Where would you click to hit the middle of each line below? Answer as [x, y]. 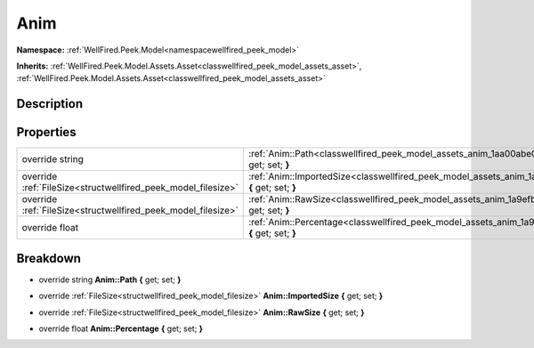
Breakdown [49, 258]
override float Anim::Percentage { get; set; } [121, 328]
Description [50, 104]
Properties [46, 132]
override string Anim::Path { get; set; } [110, 279]
